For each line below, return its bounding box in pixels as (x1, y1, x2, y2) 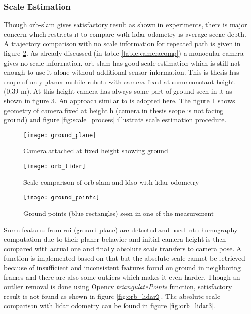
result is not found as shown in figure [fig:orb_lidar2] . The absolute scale (4, 291, 220, 301)
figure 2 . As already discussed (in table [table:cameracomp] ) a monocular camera (4, 48, 244, 58)
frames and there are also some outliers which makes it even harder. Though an (4, 272, 240, 282)
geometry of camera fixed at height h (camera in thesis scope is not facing (4, 105, 224, 115)
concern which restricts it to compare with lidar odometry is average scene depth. (4, 29, 246, 39)
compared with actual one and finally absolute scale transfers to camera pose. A (4, 243, 242, 253)
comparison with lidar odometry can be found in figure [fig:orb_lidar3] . (4, 300, 216, 311)
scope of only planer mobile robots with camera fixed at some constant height (4, 76, 235, 86)
